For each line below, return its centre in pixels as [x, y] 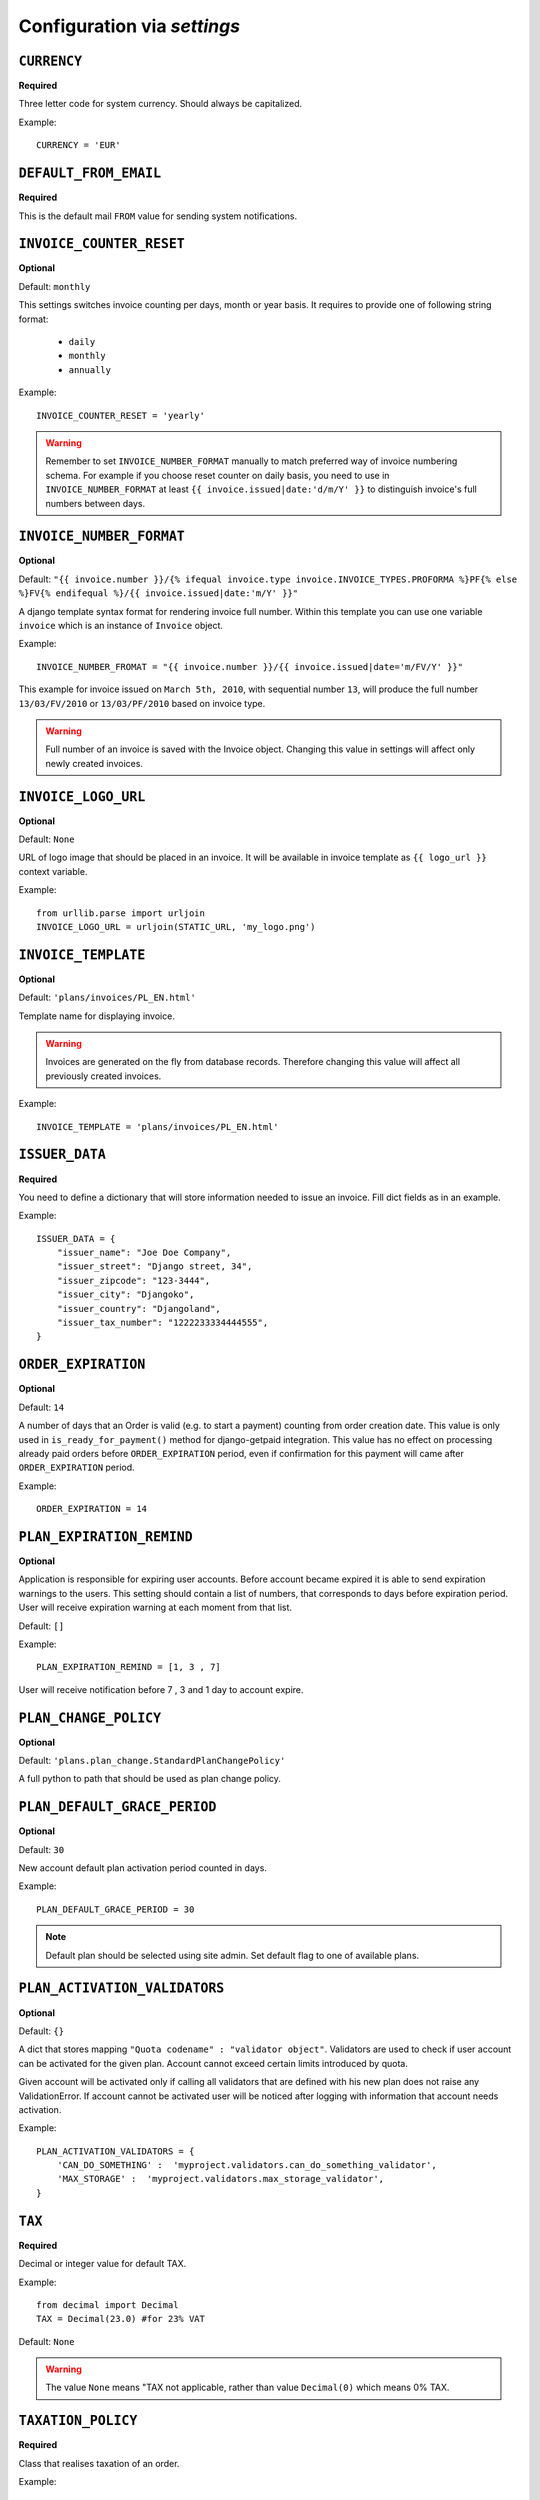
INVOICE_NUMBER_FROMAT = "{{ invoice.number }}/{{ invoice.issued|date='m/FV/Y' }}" [250, 666]
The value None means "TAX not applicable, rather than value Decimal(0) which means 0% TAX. [247, 2387]
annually [90, 369]
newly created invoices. [94, 763]
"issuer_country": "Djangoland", [139, 1308]
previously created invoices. [103, 1076]
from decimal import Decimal [107, 2304]
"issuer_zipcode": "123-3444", [133, 1280]
